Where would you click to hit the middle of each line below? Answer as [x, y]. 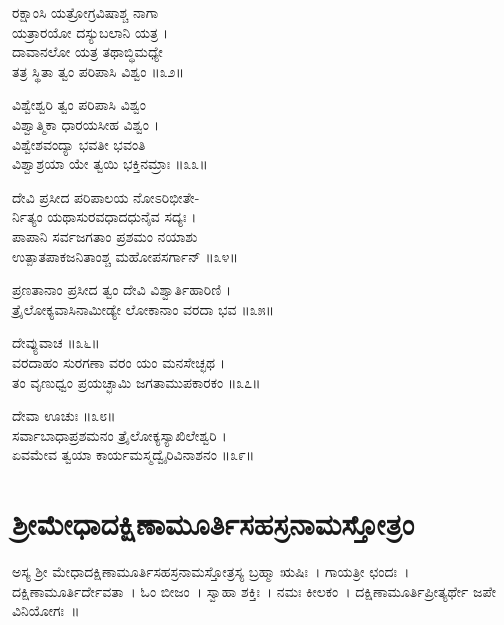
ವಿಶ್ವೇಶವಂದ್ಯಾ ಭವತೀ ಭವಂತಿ [79, 143]
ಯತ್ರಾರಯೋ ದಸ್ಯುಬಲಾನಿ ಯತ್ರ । [90, 31]
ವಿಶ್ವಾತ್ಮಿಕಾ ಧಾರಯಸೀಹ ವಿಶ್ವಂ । [85, 123]
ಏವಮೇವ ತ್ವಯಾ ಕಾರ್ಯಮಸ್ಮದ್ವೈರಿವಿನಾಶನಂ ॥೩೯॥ [133, 454]
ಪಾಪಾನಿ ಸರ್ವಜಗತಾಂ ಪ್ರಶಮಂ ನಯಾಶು [105, 235]
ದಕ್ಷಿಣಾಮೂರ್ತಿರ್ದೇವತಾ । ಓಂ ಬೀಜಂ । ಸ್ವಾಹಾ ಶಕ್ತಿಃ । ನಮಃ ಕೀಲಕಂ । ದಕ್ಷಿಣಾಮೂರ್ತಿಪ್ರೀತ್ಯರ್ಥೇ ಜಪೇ [254, 590]
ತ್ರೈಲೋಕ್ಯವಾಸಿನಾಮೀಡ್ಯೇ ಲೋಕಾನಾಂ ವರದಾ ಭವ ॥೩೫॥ [143, 308]
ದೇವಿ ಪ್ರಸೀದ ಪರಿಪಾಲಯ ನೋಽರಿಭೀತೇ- [106, 196]
